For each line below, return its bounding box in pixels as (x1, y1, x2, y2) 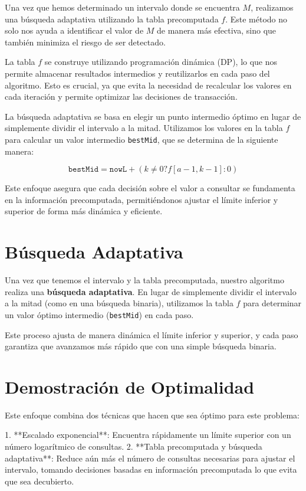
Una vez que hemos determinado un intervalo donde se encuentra (5, 1, 240, 13)
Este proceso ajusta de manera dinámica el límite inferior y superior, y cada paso (5, 328, 298, 341)
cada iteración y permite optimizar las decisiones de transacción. (5, 90, 238, 103)
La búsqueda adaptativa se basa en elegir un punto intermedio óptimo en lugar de (5, 110, 301, 122)
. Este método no (225, 12, 288, 25)
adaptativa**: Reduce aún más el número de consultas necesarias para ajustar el (5, 451, 295, 464)
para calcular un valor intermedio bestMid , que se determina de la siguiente (5, 133, 278, 145)
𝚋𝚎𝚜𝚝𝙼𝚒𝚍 (68, 165, 99, 174)
